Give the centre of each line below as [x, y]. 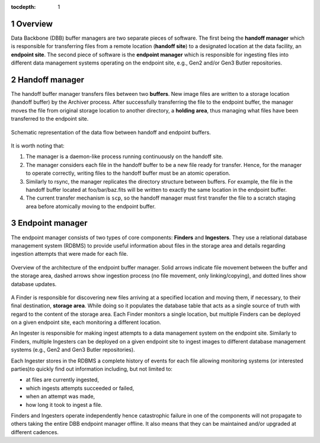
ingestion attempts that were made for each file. [70, 254]
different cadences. [35, 432]
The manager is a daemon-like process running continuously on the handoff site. [124, 156]
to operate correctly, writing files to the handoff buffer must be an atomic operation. [128, 173]
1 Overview [32, 24]
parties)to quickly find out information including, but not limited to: [92, 369]
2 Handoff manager [48, 80]
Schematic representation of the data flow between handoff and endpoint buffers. [111, 132]
